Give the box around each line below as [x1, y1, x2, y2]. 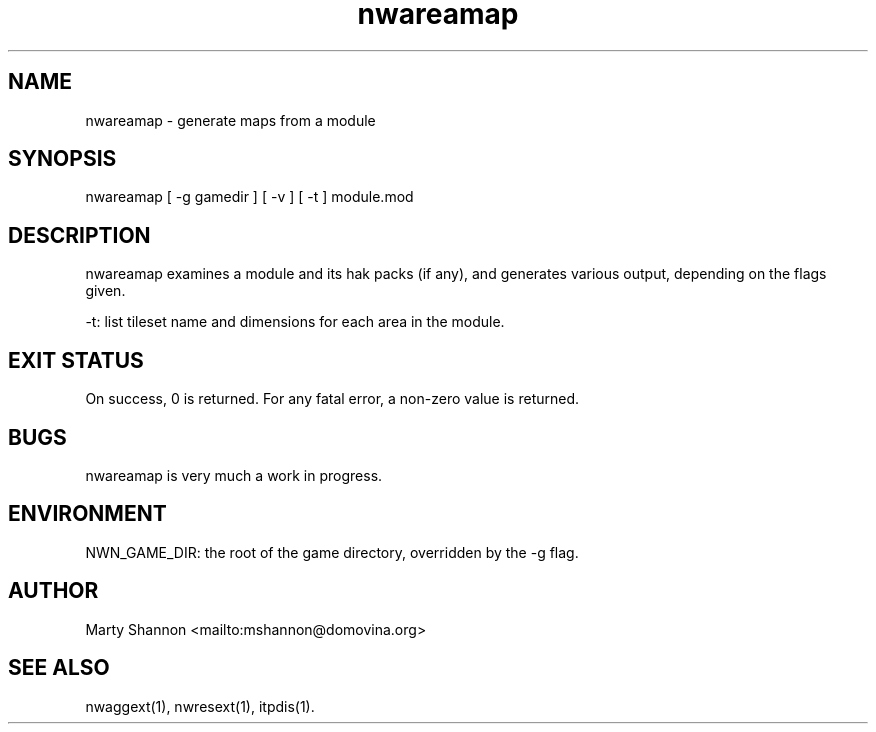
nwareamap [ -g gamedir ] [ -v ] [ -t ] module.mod [85, 188, 414, 206]
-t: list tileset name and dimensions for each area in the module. [85, 313, 505, 331]
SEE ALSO [8, 655, 110, 681]
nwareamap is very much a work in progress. [85, 466, 383, 484]
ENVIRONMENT [8, 501, 167, 527]
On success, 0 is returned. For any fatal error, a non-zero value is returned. [85, 390, 580, 408]
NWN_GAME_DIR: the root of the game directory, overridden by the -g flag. [85, 543, 579, 561]
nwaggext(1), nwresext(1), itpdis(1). [85, 697, 315, 715]
